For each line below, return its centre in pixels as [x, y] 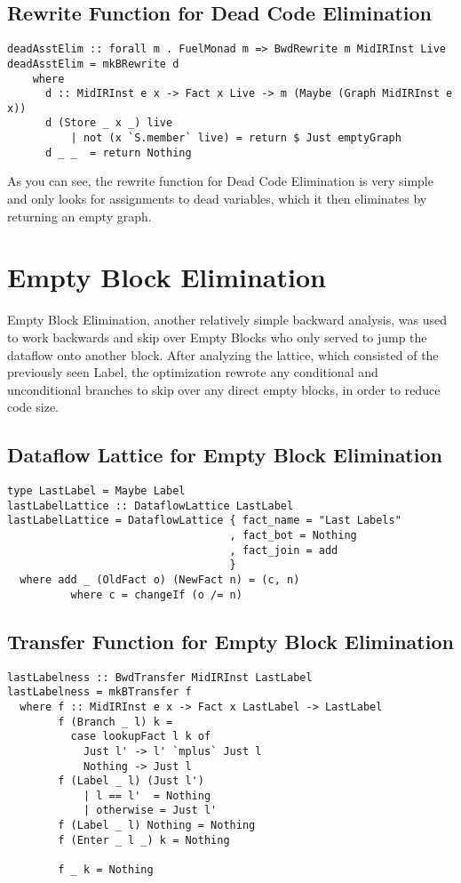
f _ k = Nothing [106, 870]
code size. [33, 407]
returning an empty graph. [79, 216]
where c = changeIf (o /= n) [156, 594]
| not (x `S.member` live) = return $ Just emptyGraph [236, 138]
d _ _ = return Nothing [118, 153]
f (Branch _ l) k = [115, 722]
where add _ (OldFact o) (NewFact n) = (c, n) [160, 580]
